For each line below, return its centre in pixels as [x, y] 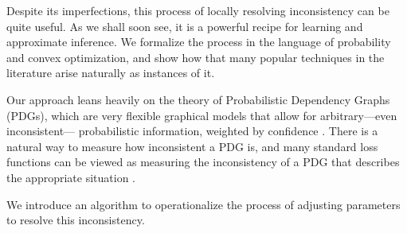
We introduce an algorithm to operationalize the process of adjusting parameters [203, 204]
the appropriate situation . [71, 177]
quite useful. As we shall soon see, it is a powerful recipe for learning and [185, 26]
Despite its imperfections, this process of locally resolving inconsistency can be [198, 10]
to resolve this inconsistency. [76, 220]
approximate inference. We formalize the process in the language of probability [199, 42]
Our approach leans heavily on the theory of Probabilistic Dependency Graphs [198, 99]
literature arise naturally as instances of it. [111, 73]
